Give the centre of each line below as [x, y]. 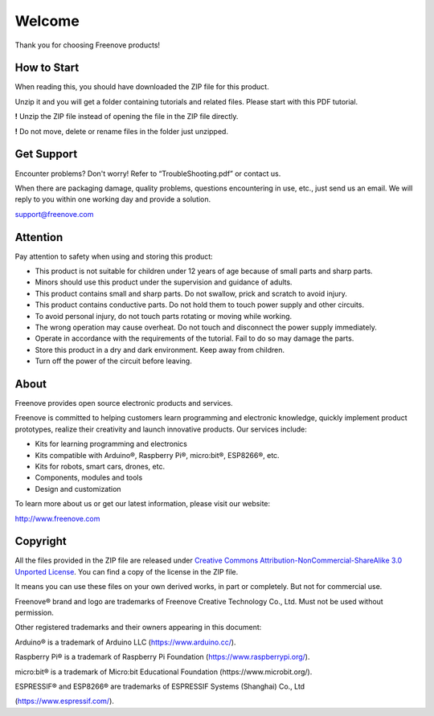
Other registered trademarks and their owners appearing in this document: [138, 628]
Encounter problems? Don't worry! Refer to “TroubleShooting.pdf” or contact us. [148, 174]
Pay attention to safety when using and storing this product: [114, 256]
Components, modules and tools [89, 477]
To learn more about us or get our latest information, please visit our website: [143, 504]
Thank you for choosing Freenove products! [88, 45]
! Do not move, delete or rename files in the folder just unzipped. [122, 131]
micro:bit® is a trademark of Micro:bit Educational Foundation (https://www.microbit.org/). [164, 672]
